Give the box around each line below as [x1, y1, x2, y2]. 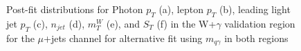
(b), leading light [219, 2, 291, 16]
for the [6, 30, 35, 45]
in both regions [224, 30, 289, 45]
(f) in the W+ [156, 16, 217, 30]
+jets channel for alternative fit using [44, 30, 203, 45]
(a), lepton [158, 2, 203, 16]
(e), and [106, 16, 140, 30]
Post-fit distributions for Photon [6, 2, 143, 16]
